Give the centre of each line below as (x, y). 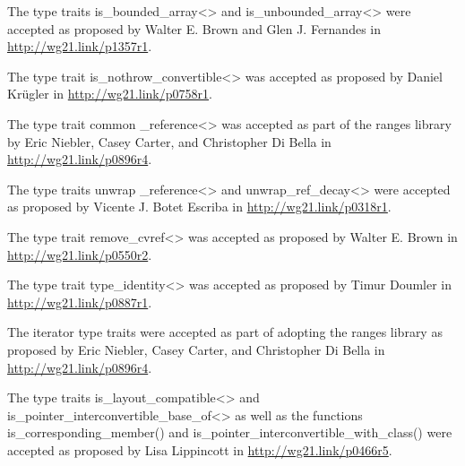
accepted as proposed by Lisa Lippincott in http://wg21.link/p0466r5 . (200, 449)
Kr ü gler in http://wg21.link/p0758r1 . (110, 94)
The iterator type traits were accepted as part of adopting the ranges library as (225, 332)
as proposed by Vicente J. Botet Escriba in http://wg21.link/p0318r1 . (199, 207)
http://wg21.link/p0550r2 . (80, 254)
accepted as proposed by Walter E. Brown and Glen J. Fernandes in (194, 28)
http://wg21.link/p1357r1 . (80, 46)
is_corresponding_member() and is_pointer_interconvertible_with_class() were (230, 432)
